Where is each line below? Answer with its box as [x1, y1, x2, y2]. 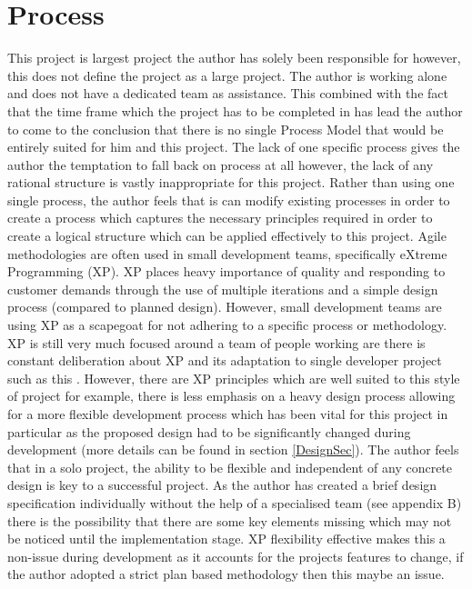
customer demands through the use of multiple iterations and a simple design [7, 279, 438, 298]
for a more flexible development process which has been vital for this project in [7, 404, 448, 423]
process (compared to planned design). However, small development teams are [7, 297, 442, 316]
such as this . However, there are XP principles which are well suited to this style [7, 368, 460, 387]
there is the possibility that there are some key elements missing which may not [7, 511, 452, 530]
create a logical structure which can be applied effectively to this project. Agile [7, 226, 447, 245]
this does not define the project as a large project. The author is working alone [7, 65, 447, 85]
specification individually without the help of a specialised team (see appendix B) [7, 493, 462, 512]
